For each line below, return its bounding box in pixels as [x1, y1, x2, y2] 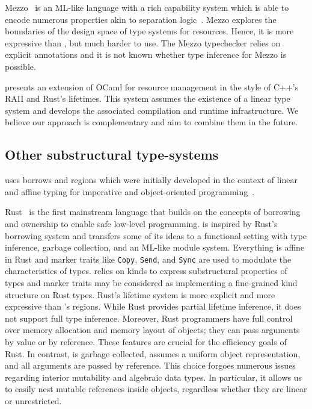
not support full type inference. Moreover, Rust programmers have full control [5, 311, 293, 324]
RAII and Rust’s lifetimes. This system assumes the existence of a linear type [5, 92, 290, 105]
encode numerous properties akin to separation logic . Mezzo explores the [5, 13, 277, 25]
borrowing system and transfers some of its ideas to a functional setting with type [5, 229, 307, 242]
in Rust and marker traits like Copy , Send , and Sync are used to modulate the [5, 252, 292, 265]
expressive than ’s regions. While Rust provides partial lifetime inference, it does [5, 300, 301, 313]
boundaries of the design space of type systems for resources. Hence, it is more [5, 25, 294, 37]
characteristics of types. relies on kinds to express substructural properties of [5, 264, 287, 277]
